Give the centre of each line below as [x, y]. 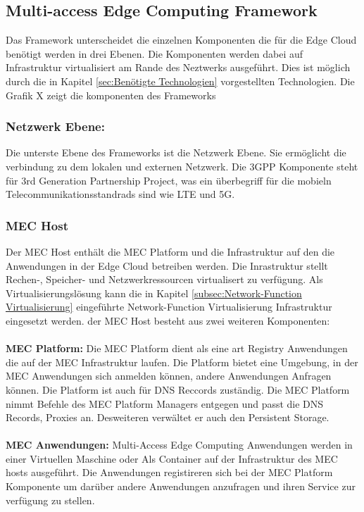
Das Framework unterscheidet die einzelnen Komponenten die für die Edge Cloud [181, 40]
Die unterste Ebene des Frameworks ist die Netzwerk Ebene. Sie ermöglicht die [176, 152]
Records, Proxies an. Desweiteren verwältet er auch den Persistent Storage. [168, 417]
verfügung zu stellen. [50, 500]
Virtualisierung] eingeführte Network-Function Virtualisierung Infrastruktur [169, 307]
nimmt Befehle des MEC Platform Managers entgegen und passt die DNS [165, 403]
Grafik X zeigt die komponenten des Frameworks [111, 95]
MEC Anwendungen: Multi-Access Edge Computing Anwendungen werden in [179, 445]
